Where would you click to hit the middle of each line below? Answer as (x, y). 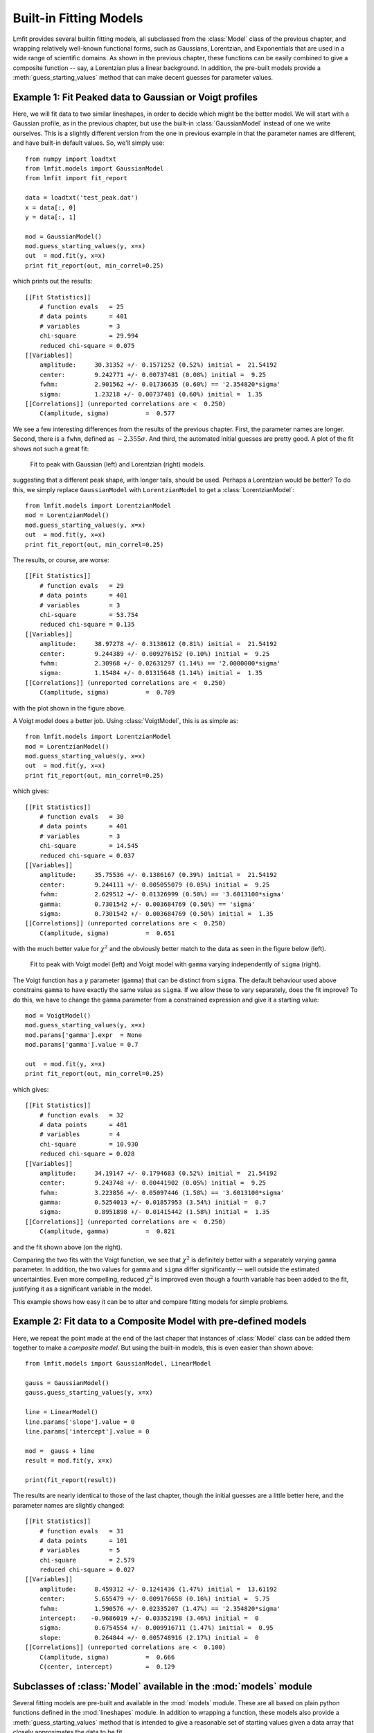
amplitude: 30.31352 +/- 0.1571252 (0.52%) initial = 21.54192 (158, 365)
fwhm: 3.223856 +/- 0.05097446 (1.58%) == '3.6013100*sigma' (162, 1193)
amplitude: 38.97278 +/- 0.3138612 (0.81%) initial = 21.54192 (158, 644)
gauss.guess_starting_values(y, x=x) (89, 1393)
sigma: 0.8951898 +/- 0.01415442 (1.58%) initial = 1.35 (154, 1212)
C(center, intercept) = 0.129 (107, 1667)
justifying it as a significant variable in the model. (82, 1289)
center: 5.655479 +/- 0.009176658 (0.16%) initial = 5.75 (154, 1599)
